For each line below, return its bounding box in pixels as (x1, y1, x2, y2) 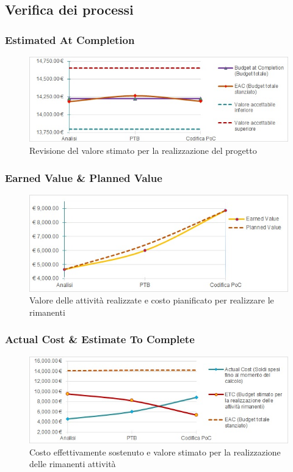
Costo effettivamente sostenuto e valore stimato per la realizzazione (29, 445, 281, 458)
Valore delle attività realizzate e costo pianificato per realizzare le (29, 294, 274, 307)
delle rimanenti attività (29, 457, 116, 470)
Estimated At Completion (5, 32, 135, 47)
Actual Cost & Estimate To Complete (5, 332, 195, 347)
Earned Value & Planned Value (5, 170, 162, 185)
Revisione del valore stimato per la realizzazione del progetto (29, 144, 257, 157)
